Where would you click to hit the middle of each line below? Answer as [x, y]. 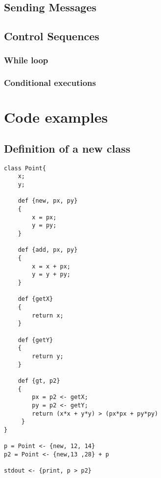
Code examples [56, 117]
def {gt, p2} [39, 381]
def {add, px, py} [48, 250]
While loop [26, 60]
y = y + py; [51, 275]
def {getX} [35, 299]
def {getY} [35, 340]
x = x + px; [51, 266]
